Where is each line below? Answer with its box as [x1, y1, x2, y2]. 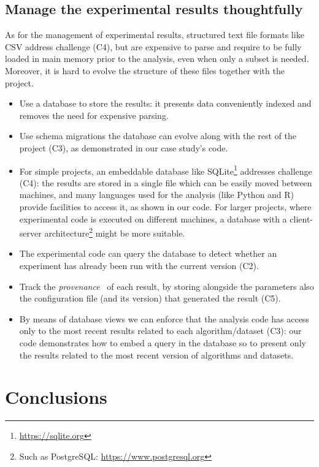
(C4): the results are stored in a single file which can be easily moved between [19, 176, 312, 189]
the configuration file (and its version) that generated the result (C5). [19, 292, 281, 305]
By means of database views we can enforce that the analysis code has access [19, 312, 309, 325]
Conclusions [5, 384, 107, 409]
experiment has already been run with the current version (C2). [19, 259, 259, 272]
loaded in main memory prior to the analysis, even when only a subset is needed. [5, 52, 309, 65]
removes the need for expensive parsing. [19, 108, 169, 121]
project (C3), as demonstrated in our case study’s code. [19, 141, 228, 154]
